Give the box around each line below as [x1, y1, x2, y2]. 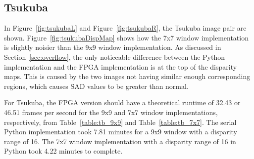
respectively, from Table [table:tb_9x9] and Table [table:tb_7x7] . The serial [4, 117, 237, 127]
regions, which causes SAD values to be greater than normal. [4, 80, 189, 91]
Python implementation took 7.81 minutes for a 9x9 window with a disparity [4, 126, 238, 137]
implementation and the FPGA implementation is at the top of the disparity [4, 61, 237, 72]
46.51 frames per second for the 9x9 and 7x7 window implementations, [4, 107, 218, 117]
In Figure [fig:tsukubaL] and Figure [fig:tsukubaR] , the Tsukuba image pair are [4, 23, 247, 33]
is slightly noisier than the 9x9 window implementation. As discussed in [4, 42, 221, 52]
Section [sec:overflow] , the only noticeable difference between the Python [4, 51, 225, 62]
